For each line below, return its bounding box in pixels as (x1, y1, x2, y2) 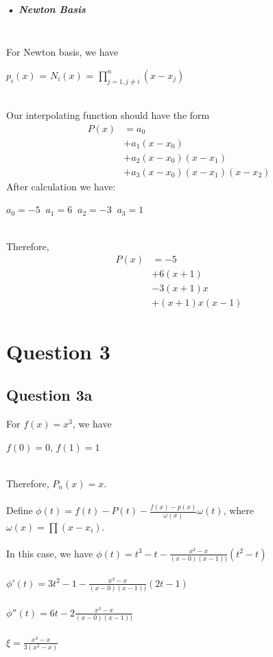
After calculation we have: (6, 179, 116, 193)
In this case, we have (6, 546, 93, 560)
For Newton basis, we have (6, 45, 119, 59)
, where (223, 503, 254, 517)
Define (6, 503, 33, 517)
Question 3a (6, 384, 93, 405)
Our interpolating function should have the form (6, 108, 210, 122)
